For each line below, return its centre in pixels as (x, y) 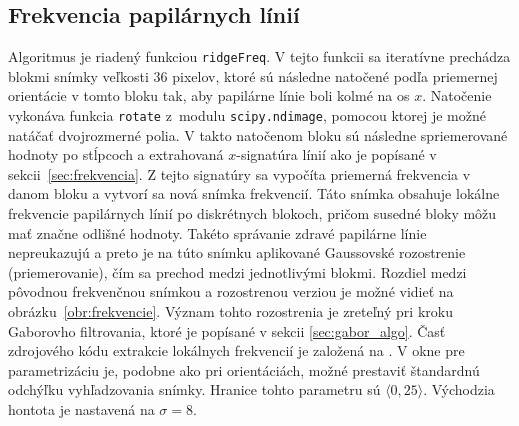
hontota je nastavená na (81, 409)
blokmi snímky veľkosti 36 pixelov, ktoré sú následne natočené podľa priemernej (253, 75)
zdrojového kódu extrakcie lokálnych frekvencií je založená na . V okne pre (236, 350)
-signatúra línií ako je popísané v (336, 154)
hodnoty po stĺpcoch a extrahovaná (116, 154)
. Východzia (459, 389)
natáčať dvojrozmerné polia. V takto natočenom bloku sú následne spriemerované (258, 134)
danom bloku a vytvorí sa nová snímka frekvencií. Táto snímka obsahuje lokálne (254, 193)
